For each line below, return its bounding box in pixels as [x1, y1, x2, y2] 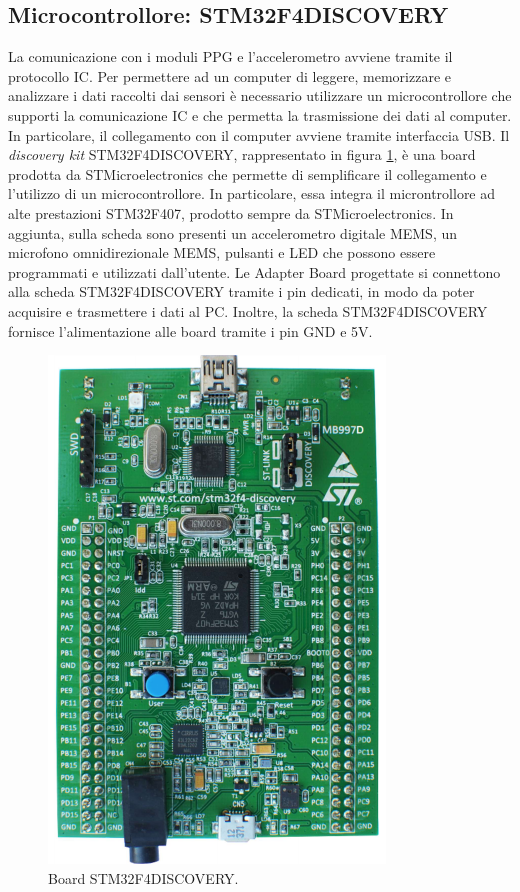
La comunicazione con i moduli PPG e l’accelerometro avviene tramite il [8, 46, 453, 67]
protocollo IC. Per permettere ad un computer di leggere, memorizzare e [8, 65, 452, 86]
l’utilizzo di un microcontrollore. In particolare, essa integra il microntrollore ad [8, 183, 496, 204]
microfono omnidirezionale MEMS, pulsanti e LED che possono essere [8, 242, 436, 263]
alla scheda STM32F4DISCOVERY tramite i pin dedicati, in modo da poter [8, 281, 475, 302]
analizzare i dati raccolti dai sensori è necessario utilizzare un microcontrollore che [8, 85, 512, 106]
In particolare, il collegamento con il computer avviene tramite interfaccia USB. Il [8, 124, 510, 145]
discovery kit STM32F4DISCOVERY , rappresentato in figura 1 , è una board [8, 144, 476, 165]
